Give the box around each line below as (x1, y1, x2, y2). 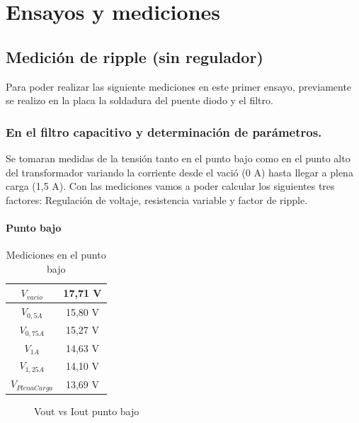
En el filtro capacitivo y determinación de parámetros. (6, 123, 322, 140)
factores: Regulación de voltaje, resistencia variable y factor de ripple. (6, 192, 308, 207)
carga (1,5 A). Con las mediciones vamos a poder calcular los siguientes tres (6, 179, 335, 193)
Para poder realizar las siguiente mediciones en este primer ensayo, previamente (6, 79, 352, 94)
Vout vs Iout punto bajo (34, 404, 139, 419)
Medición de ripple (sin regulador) (6, 45, 263, 67)
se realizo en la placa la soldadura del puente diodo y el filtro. (6, 93, 273, 108)
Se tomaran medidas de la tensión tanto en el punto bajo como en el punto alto (6, 150, 351, 165)
